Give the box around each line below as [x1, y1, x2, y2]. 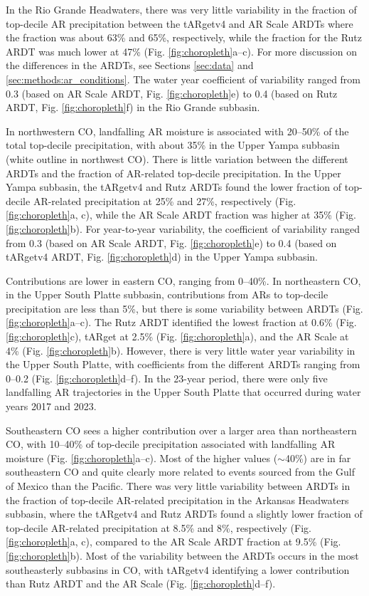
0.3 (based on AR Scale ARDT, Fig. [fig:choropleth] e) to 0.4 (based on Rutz [6, 85, 338, 100]
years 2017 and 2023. [6, 399, 97, 414]
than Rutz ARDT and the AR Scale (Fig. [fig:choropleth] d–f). [6, 576, 276, 591]
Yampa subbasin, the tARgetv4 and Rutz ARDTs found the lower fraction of [6, 179, 342, 194]
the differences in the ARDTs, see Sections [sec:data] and [6, 58, 254, 73]
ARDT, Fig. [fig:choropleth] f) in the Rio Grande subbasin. [6, 100, 260, 115]
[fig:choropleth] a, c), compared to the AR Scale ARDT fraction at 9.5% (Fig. [6, 534, 341, 549]
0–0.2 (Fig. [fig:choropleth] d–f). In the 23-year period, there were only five [6, 370, 328, 385]
